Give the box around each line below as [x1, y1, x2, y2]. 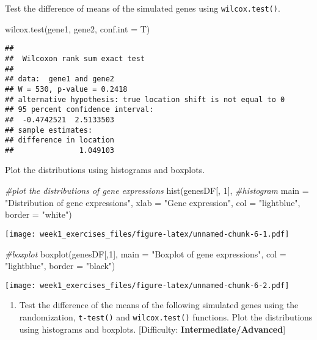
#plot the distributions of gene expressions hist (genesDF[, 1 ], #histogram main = [5, 184, 309, 197]
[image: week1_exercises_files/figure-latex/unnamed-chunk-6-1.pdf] [5, 229, 290, 238]
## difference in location [5, 136, 114, 145]
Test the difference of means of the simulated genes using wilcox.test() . [5, 2, 280, 14]
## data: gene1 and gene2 [5, 75, 114, 84]
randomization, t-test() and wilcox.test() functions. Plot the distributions [19, 310, 313, 323]
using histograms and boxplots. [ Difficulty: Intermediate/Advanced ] [19, 322, 286, 335]
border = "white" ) [5, 208, 72, 221]
